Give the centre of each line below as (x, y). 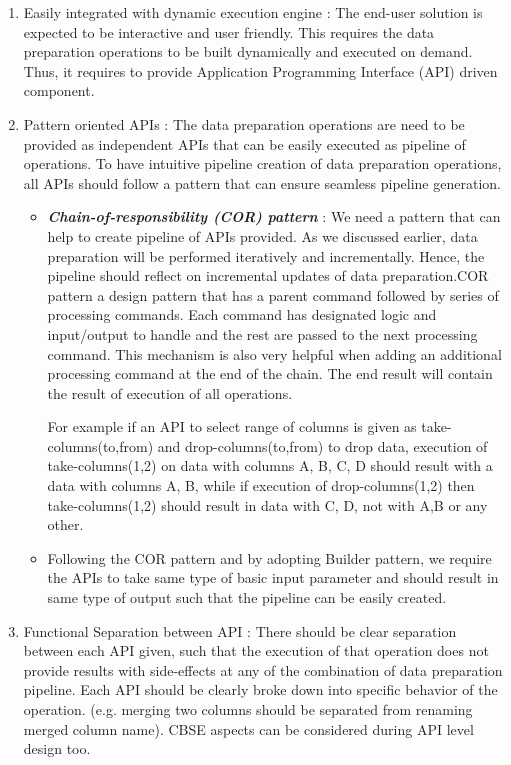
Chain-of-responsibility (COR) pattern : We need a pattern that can (274, 216)
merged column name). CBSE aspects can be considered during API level (248, 728)
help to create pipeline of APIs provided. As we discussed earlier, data (262, 235)
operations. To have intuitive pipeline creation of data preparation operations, (262, 163)
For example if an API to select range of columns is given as (232, 426)
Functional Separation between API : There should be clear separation (240, 630)
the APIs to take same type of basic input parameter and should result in (273, 577)
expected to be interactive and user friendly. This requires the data (229, 31)
